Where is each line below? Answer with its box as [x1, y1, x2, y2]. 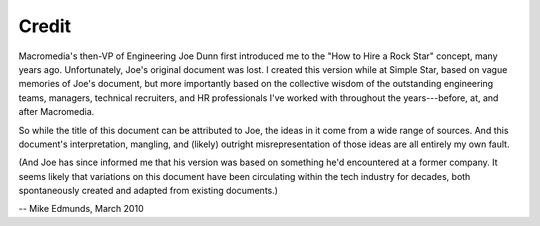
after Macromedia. [18, 106, 95, 118]
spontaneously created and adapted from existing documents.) [18, 185, 279, 197]
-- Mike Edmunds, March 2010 [18, 203, 144, 215]
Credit [18, 15, 72, 37]
